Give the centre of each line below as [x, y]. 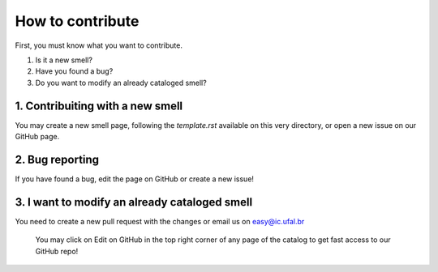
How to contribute [77, 21]
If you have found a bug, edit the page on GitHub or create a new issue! [135, 179]
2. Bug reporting [57, 159]
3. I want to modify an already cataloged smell [134, 202]
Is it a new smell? [64, 60]
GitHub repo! [57, 251]
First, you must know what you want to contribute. [99, 45]
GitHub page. [37, 137]
